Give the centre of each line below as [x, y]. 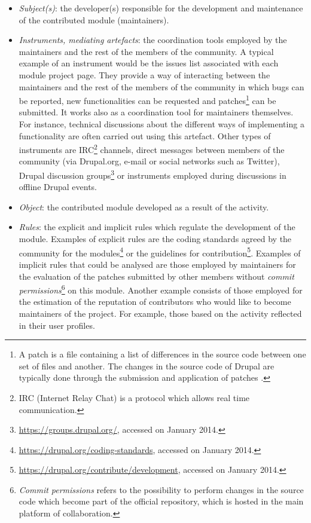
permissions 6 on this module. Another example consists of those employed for [161, 289]
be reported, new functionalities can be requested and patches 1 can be [147, 100]
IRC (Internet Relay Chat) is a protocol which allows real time [134, 397]
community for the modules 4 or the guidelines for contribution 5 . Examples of [160, 252]
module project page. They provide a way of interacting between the [144, 74]
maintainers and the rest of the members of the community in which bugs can [161, 86]
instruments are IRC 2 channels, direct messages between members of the [152, 149]
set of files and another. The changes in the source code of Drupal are [147, 366]
